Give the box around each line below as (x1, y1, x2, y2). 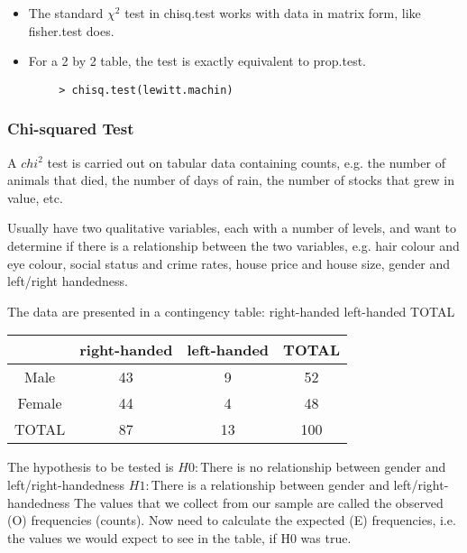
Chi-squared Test (7, 117, 134, 140)
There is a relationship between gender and (151, 475, 389, 493)
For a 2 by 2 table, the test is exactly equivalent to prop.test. (28, 51, 367, 70)
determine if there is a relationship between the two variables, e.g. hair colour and (7, 236, 460, 255)
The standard (28, 4, 104, 22)
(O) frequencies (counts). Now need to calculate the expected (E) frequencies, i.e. (7, 511, 456, 530)
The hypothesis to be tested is (7, 457, 174, 476)
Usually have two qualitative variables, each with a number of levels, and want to (7, 218, 457, 237)
